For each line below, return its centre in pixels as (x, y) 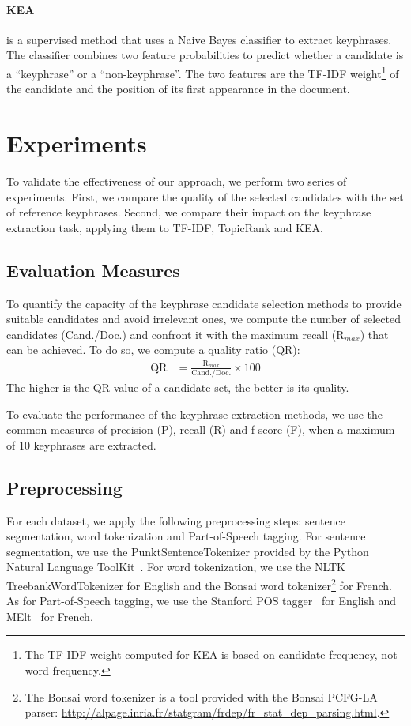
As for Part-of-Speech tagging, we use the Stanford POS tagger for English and (202, 601)
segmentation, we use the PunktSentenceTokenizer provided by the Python (188, 551)
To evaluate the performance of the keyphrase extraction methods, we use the (194, 414)
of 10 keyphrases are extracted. (81, 444)
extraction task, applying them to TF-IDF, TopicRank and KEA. (165, 227)
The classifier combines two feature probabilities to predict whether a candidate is (205, 55)
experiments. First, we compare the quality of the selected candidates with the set (205, 196)
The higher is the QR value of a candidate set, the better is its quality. (178, 387)
